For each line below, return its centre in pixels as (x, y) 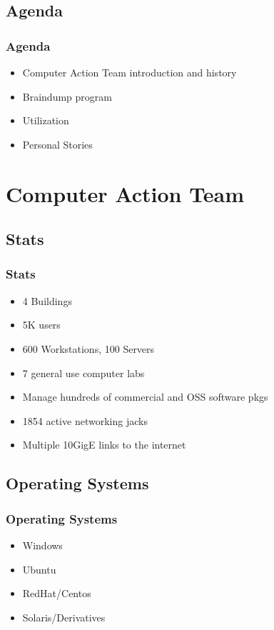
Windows (42, 545)
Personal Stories (57, 144)
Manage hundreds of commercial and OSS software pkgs (145, 397)
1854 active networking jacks (85, 420)
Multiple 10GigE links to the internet (104, 445)
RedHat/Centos (57, 593)
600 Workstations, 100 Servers (88, 348)
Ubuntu (39, 569)
